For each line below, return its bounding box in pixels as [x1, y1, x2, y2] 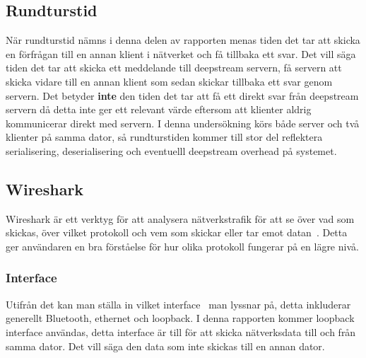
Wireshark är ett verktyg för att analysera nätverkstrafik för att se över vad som [6, 211, 355, 226]
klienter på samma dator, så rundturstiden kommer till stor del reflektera [6, 129, 323, 144]
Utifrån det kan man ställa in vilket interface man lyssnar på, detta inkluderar [6, 296, 351, 311]
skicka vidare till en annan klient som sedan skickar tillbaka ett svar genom [6, 74, 333, 88]
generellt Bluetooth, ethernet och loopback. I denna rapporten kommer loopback [6, 311, 355, 325]
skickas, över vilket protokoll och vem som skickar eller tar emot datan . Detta [6, 225, 348, 240]
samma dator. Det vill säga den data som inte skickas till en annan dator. [6, 338, 325, 353]
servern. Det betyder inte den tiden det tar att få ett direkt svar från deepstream [6, 88, 359, 103]
